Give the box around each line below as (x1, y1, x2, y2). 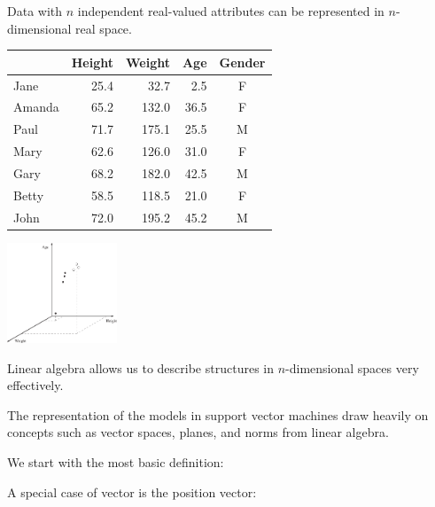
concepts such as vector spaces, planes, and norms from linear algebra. (7, 423, 389, 441)
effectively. (7, 376, 64, 394)
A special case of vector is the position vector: (7, 482, 257, 501)
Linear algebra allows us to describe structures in (7, 358, 274, 377)
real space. (75, 19, 132, 37)
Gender (219, 52, 266, 71)
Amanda (13, 97, 59, 116)
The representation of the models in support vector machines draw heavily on (7, 405, 429, 424)
